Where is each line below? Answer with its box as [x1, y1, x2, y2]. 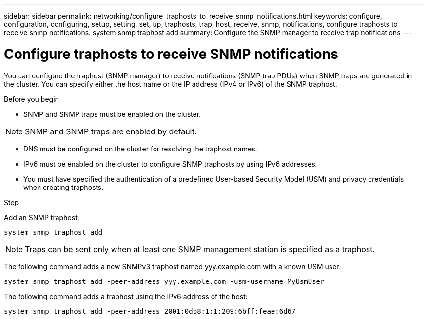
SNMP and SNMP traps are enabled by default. [25, 126, 197, 136]
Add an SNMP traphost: [4, 213, 79, 222]
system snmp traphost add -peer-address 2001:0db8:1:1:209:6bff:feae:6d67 [4, 307, 296, 315]
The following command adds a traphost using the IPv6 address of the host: [4, 292, 248, 300]
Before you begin [4, 94, 59, 103]
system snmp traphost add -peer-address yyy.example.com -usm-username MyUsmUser [4, 277, 325, 285]
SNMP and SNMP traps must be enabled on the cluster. [23, 110, 201, 118]
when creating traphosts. [23, 183, 104, 191]
